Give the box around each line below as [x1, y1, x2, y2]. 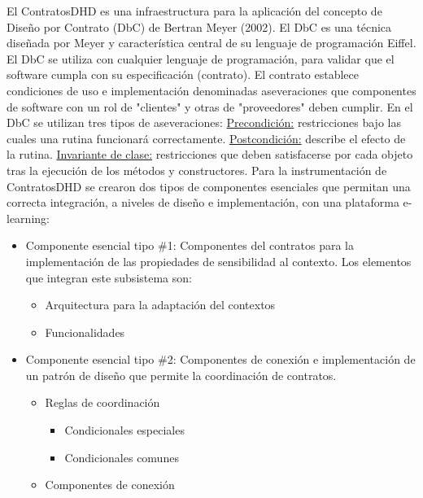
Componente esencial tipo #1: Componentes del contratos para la [25, 237, 354, 254]
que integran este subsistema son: [25, 269, 192, 286]
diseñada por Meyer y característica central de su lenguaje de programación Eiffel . [7, 34, 416, 51]
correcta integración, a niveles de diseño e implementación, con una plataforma [7, 194, 399, 211]
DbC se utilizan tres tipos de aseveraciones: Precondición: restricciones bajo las [7, 114, 401, 131]
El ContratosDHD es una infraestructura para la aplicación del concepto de [7, 2, 382, 19]
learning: [7, 209, 50, 226]
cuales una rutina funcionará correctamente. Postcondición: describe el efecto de [7, 129, 406, 146]
